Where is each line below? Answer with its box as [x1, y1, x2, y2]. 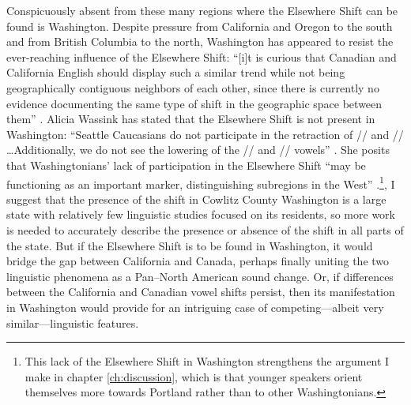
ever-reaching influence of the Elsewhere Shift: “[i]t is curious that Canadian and [6, 48, 397, 65]
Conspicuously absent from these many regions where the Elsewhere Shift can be [6, 2, 398, 18]
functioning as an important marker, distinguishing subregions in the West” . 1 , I [6, 173, 395, 192]
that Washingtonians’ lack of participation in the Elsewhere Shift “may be [6, 156, 366, 173]
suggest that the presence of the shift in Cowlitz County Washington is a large [6, 190, 386, 207]
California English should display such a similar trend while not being [6, 64, 345, 81]
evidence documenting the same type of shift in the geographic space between [6, 95, 383, 111]
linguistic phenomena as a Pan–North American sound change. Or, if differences [6, 268, 394, 284]
